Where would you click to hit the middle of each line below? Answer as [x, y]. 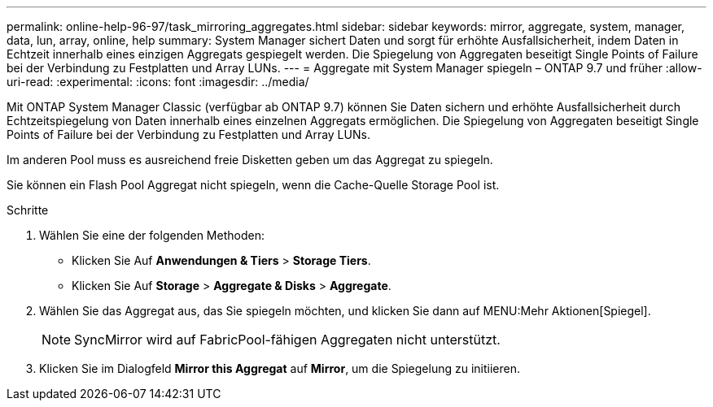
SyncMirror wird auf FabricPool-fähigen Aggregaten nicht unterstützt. [287, 340]
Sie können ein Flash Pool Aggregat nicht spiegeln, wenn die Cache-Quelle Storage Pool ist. [253, 185]
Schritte [28, 210]
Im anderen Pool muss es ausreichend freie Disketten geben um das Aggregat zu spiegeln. [250, 160]
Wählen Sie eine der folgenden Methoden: [152, 235]
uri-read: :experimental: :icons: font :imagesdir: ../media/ [158, 82]
